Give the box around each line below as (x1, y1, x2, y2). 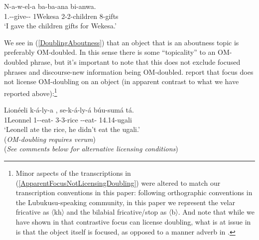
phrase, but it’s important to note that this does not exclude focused (30, 56, 241, 67)
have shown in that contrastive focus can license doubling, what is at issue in (15, 216, 251, 227)
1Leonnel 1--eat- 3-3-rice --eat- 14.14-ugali (4, 114, 132, 124)
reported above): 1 (4, 86, 57, 98)
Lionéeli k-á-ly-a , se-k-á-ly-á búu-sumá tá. (4, 105, 134, 115)
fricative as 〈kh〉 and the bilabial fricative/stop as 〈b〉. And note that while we (15, 207, 255, 217)
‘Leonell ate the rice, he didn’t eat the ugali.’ (4, 124, 140, 134)
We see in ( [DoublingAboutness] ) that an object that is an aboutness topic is (4, 37, 239, 47)
